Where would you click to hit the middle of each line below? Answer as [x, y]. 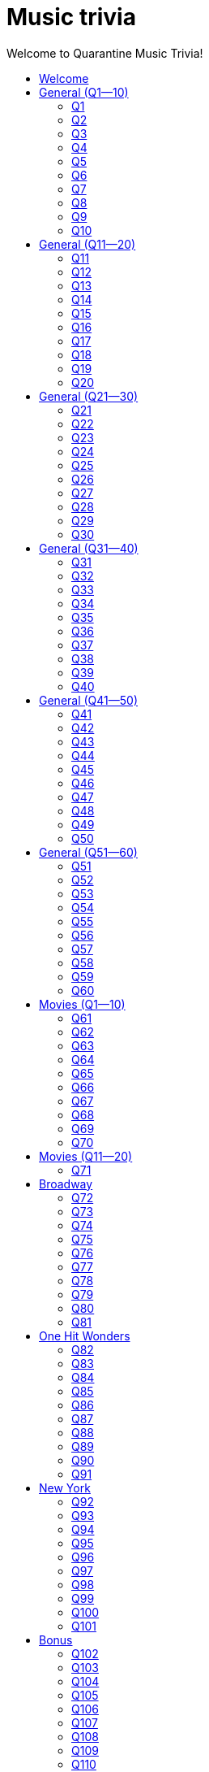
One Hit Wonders [85, 1336]
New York [65, 1488]
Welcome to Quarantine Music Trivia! [105, 53]
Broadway [66, 1184]
